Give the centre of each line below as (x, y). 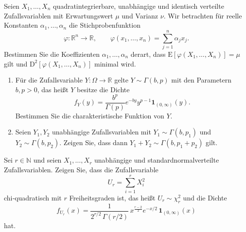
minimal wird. (115, 63)
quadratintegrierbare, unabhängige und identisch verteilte (138, 6)
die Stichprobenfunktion (105, 25)
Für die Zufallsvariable (49, 80)
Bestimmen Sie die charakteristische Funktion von (90, 115)
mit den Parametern (201, 80)
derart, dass (148, 54)
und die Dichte (205, 197)
